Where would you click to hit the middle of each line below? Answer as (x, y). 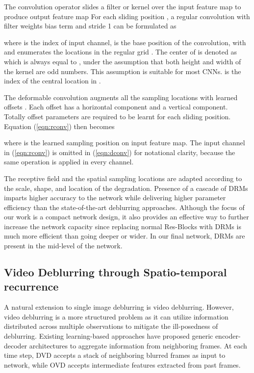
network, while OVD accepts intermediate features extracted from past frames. (122, 364)
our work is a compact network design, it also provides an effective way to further (127, 217)
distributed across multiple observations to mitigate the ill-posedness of (111, 326)
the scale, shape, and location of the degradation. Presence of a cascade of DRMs (126, 188)
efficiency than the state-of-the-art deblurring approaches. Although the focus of (124, 207)
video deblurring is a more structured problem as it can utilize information (116, 316)
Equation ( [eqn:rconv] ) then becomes (59, 126)
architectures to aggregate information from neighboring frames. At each (138, 345)
